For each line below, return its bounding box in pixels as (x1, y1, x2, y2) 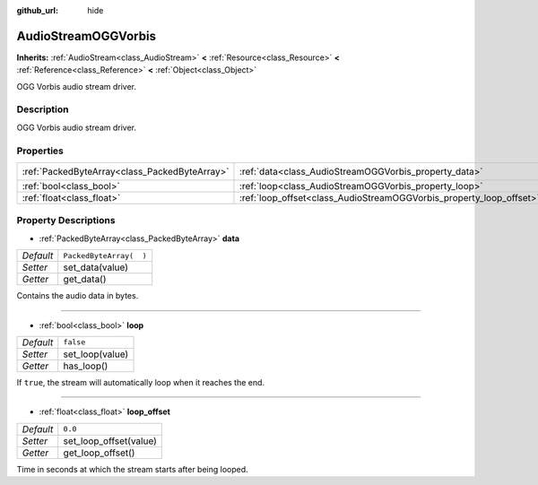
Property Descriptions (16, 214, 116, 227)
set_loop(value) (63, 348, 129, 360)
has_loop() (63, 359, 108, 372)
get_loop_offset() (63, 446, 135, 459)
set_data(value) (63, 261, 129, 273)
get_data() (63, 273, 107, 286)
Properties (16, 144, 65, 157)
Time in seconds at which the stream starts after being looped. (16, 463, 248, 474)
